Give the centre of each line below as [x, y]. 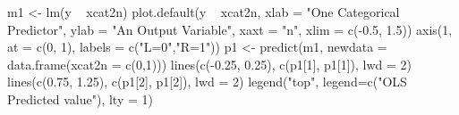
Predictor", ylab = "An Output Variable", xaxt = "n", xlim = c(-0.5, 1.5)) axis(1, [230, 29]
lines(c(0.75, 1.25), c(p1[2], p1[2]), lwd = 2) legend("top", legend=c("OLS [207, 82]
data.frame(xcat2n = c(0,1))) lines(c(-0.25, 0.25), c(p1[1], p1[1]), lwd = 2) [210, 64]
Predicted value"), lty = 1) [80, 99]
